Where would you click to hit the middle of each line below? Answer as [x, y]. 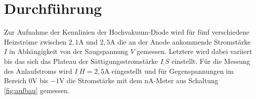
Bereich [15, 80]
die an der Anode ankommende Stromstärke [184, 41]
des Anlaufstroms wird [38, 71]
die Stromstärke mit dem [105, 80]
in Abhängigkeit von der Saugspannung [69, 51]
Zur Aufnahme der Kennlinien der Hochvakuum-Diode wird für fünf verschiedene [127, 32]
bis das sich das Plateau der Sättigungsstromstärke [81, 61]
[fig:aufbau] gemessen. [37, 90]
